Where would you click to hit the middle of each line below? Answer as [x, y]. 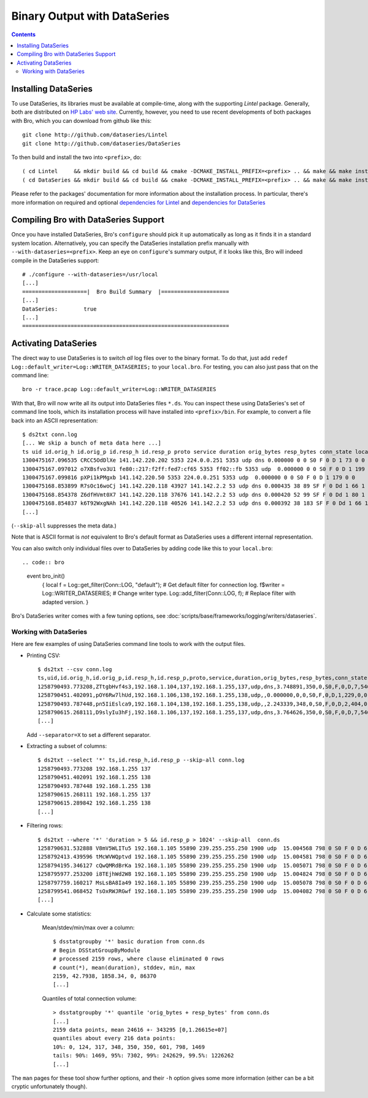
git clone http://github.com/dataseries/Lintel [95, 135]
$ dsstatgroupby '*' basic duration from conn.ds [129, 942]
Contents [24, 34]
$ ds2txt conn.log [50, 434]
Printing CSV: [44, 655]
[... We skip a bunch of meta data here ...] [92, 443]
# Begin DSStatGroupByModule [97, 950]
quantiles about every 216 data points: [114, 1038]
